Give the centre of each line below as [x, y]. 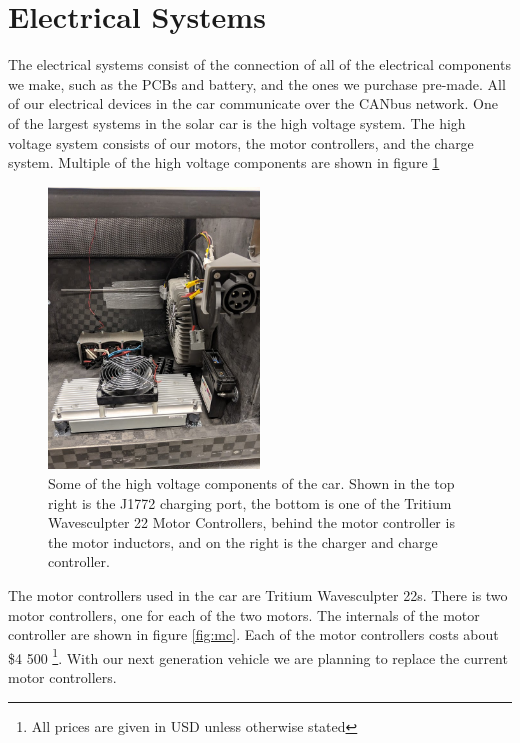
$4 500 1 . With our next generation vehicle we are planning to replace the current [258, 656]
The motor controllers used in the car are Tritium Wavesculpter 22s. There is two [258, 594]
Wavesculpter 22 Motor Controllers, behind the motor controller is [251, 522]
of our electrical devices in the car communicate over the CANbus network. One [253, 103]
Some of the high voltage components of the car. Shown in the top [251, 482]
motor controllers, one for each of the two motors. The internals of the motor [244, 614]
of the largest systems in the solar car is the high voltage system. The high [237, 122]
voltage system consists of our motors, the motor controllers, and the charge [241, 142]
